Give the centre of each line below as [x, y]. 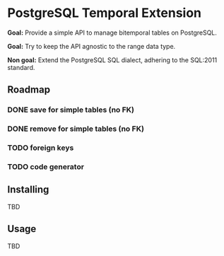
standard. [21, 67]
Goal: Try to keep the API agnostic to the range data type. [92, 46]
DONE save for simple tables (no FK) [71, 110]
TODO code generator [46, 167]
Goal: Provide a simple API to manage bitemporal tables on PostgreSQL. [112, 33]
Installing [28, 190]
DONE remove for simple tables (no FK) [76, 129]
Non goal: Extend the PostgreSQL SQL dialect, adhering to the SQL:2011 [112, 60]
